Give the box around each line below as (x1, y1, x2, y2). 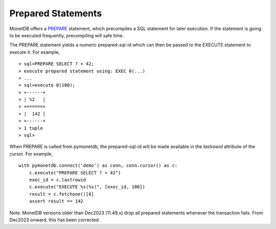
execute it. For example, (9, 49, 60, 55)
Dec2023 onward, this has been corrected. (9, 217, 100, 223)
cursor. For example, (9, 150, 53, 157)
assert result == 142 (29, 198, 84, 204)
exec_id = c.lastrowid (29, 176, 86, 183)
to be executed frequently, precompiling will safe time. (9, 32, 124, 38)
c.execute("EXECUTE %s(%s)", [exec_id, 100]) (29, 184, 146, 190)
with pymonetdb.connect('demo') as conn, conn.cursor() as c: (18, 163, 178, 168)
